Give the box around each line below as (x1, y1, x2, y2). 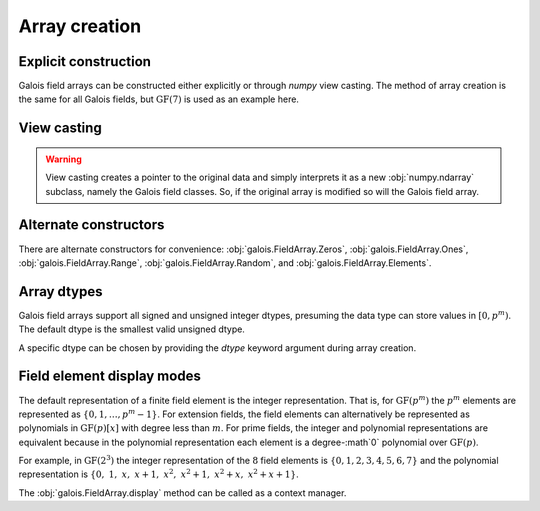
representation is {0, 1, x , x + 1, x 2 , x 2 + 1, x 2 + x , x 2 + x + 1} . (18, 467, 299, 480)
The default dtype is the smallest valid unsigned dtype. (18, 323, 245, 335)
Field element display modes (18, 368, 202, 385)
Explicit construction (18, 53, 152, 70)
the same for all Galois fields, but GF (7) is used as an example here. (18, 93, 300, 105)
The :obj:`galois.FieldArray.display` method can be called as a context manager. (18, 486, 347, 499)
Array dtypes (18, 283, 103, 300)
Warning (45, 153, 82, 165)
